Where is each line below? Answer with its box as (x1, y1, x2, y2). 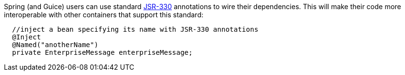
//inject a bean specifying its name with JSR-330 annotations (12, 25, 258, 33)
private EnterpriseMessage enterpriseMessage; (12, 49, 193, 56)
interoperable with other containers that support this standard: (4, 11, 203, 19)
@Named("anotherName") (12, 41, 98, 49)
